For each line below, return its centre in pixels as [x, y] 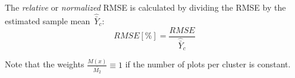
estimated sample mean [48, 21]
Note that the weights [45, 64]
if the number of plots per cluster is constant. [208, 64]
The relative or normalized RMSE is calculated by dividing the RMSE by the [145, 7]
